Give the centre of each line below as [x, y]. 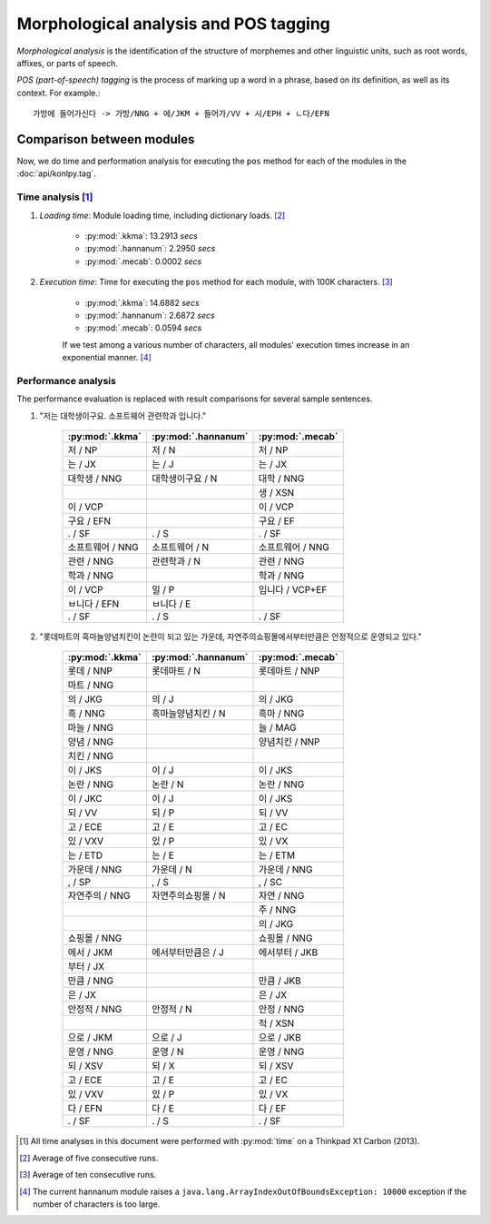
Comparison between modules [106, 139]
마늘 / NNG [90, 728]
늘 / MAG [278, 728]
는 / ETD [85, 855]
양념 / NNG [90, 742]
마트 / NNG [90, 686]
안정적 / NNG [95, 1010]
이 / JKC [85, 799]
